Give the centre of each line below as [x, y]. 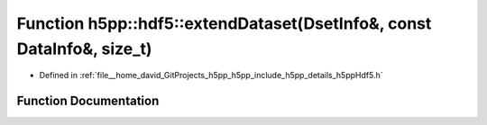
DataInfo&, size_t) [84, 49]
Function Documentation [88, 101]
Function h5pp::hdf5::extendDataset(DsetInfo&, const [224, 23]
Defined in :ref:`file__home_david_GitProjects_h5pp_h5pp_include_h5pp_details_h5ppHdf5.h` [211, 76]
